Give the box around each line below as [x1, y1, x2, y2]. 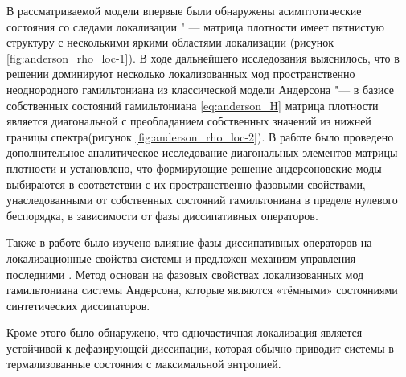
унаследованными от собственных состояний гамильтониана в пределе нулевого [6, 191, 398, 208]
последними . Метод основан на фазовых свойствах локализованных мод [6, 265, 364, 282]
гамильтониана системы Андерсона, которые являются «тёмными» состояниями [6, 281, 398, 298]
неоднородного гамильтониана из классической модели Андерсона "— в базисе [6, 80, 395, 97]
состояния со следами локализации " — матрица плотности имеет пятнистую [6, 18, 384, 35]
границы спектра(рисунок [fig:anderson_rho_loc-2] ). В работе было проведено [6, 128, 394, 145]
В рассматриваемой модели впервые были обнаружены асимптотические [6, 2, 362, 18]
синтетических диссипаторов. [6, 297, 150, 313]
